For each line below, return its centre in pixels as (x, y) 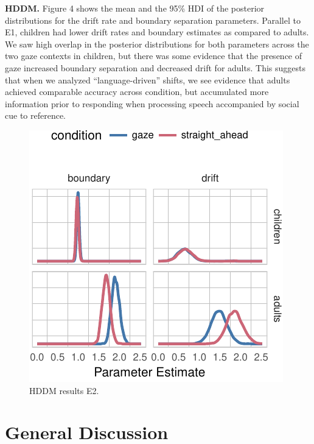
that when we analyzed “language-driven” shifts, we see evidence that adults (148, 79)
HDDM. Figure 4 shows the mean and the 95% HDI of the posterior (135, 8)
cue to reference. (36, 115)
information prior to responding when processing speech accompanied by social (152, 103)
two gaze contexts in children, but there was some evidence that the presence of (154, 56)
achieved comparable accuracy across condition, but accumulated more (137, 92)
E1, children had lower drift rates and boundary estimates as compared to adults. (157, 32)
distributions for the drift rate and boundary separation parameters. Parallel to (153, 20)
